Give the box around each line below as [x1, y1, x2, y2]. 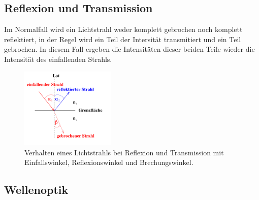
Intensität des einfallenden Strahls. [4, 53, 112, 64]
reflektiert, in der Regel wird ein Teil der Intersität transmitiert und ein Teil [4, 34, 241, 44]
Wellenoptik [4, 182, 69, 197]
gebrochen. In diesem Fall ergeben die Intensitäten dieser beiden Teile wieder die [4, 44, 255, 54]
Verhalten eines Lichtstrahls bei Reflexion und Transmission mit [24, 147, 224, 157]
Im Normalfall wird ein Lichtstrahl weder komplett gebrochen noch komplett [4, 24, 243, 35]
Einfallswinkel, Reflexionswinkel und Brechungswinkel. [24, 157, 193, 168]
